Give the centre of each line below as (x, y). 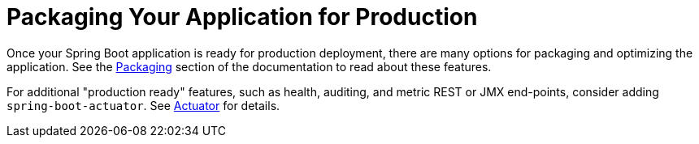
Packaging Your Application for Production (242, 17)
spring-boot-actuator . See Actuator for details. (143, 105)
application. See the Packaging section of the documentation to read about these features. (249, 66)
